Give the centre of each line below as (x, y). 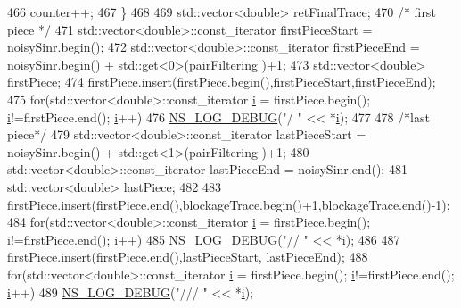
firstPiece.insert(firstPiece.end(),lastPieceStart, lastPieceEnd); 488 (188, 257)
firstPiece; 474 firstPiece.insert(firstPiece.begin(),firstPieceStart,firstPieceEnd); (222, 82)
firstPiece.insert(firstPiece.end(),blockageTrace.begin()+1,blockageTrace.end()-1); (229, 204)
